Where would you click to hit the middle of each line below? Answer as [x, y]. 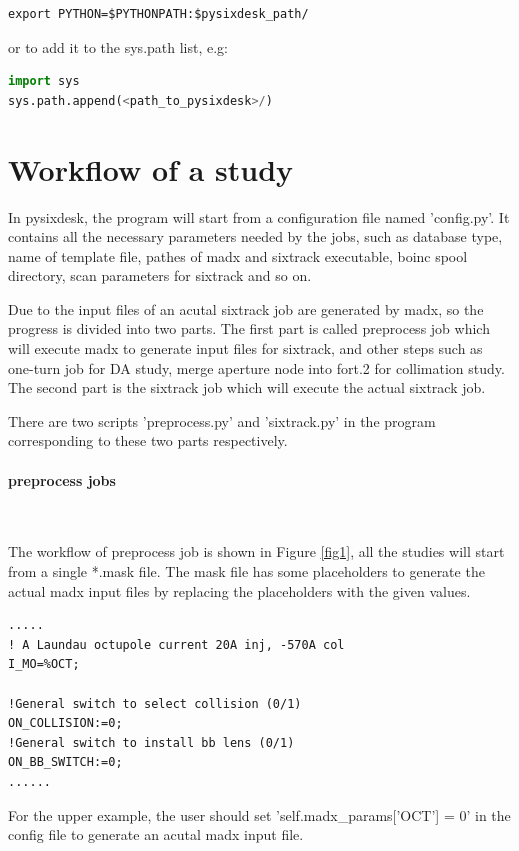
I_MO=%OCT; [44, 664]
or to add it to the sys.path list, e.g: [118, 46]
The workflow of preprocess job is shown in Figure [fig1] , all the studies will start [256, 551]
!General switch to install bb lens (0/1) [151, 742]
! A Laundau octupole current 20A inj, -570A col [176, 644]
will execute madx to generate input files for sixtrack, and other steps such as [245, 348]
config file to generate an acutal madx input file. [156, 834]
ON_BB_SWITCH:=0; [65, 762]
